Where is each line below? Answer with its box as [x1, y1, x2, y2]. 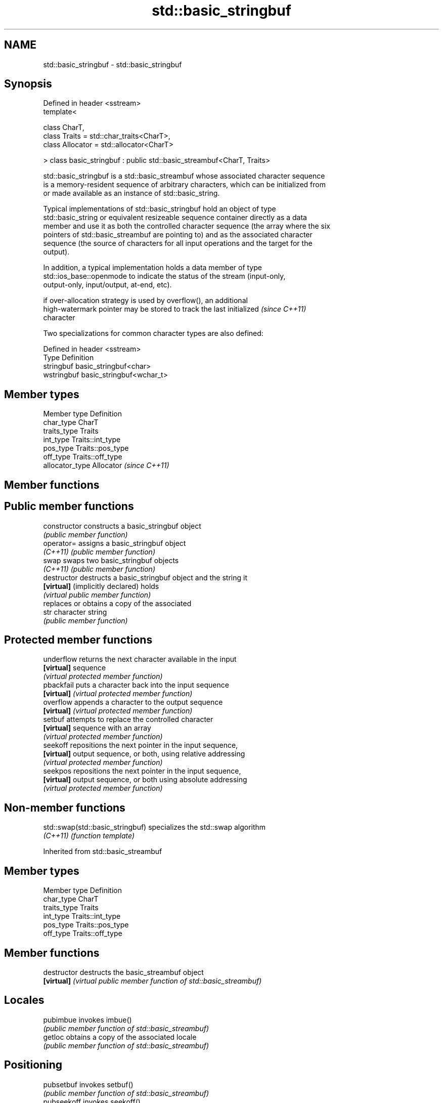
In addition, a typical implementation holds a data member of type [43, 263, 262, 272]
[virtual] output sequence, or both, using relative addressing [43, 749, 245, 758]
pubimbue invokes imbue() [43, 1015, 132, 1024]
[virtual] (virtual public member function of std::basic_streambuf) [43, 976, 262, 985]
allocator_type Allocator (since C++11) [43, 461, 169, 470]
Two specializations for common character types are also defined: [43, 329, 263, 338]
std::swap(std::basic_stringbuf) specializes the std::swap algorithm [43, 823, 266, 832]
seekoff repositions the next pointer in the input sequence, [43, 741, 238, 750]
